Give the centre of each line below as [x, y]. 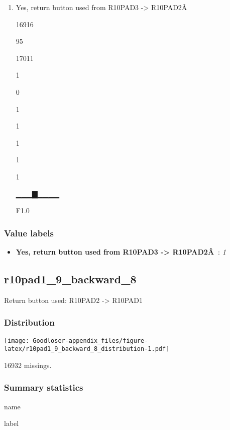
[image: [17, 341]
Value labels [29, 233]
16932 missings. [28, 365]
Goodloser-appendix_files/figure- [90, 341]
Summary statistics [44, 387]
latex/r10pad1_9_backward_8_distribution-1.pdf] [87, 349]
